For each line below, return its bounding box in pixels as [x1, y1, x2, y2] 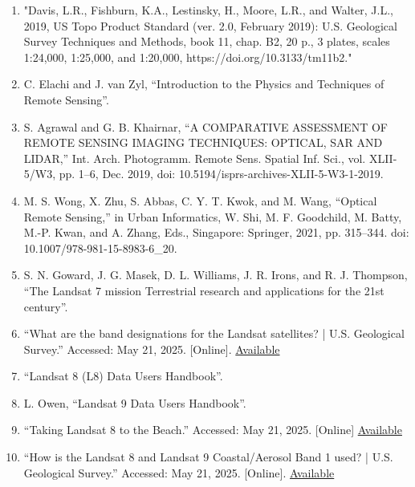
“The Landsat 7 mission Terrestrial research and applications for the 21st [23, 282, 384, 298]
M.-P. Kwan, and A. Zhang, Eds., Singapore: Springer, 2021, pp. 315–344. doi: [23, 224, 409, 241]
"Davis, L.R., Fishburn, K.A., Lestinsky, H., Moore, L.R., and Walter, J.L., [23, 2, 393, 18]
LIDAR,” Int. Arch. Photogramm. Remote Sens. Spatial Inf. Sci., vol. [23, 149, 366, 166]
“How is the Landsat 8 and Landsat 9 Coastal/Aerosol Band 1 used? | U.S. [23, 448, 393, 465]
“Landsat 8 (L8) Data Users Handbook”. [23, 367, 223, 384]
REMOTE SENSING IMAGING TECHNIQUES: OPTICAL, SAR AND [23, 134, 383, 151]
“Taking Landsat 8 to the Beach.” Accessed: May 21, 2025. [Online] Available [23, 421, 402, 438]
